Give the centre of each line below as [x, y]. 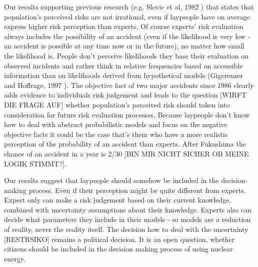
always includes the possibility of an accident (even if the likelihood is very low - [127, 36]
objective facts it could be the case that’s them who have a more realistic [116, 134]
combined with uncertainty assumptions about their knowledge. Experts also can [128, 209]
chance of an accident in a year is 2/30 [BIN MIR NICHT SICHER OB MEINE [126, 153]
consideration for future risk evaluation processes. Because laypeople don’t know [127, 114]
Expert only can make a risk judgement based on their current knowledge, [118, 200]
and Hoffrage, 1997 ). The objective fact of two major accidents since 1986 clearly [129, 85]
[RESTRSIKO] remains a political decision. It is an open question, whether [119, 239]
